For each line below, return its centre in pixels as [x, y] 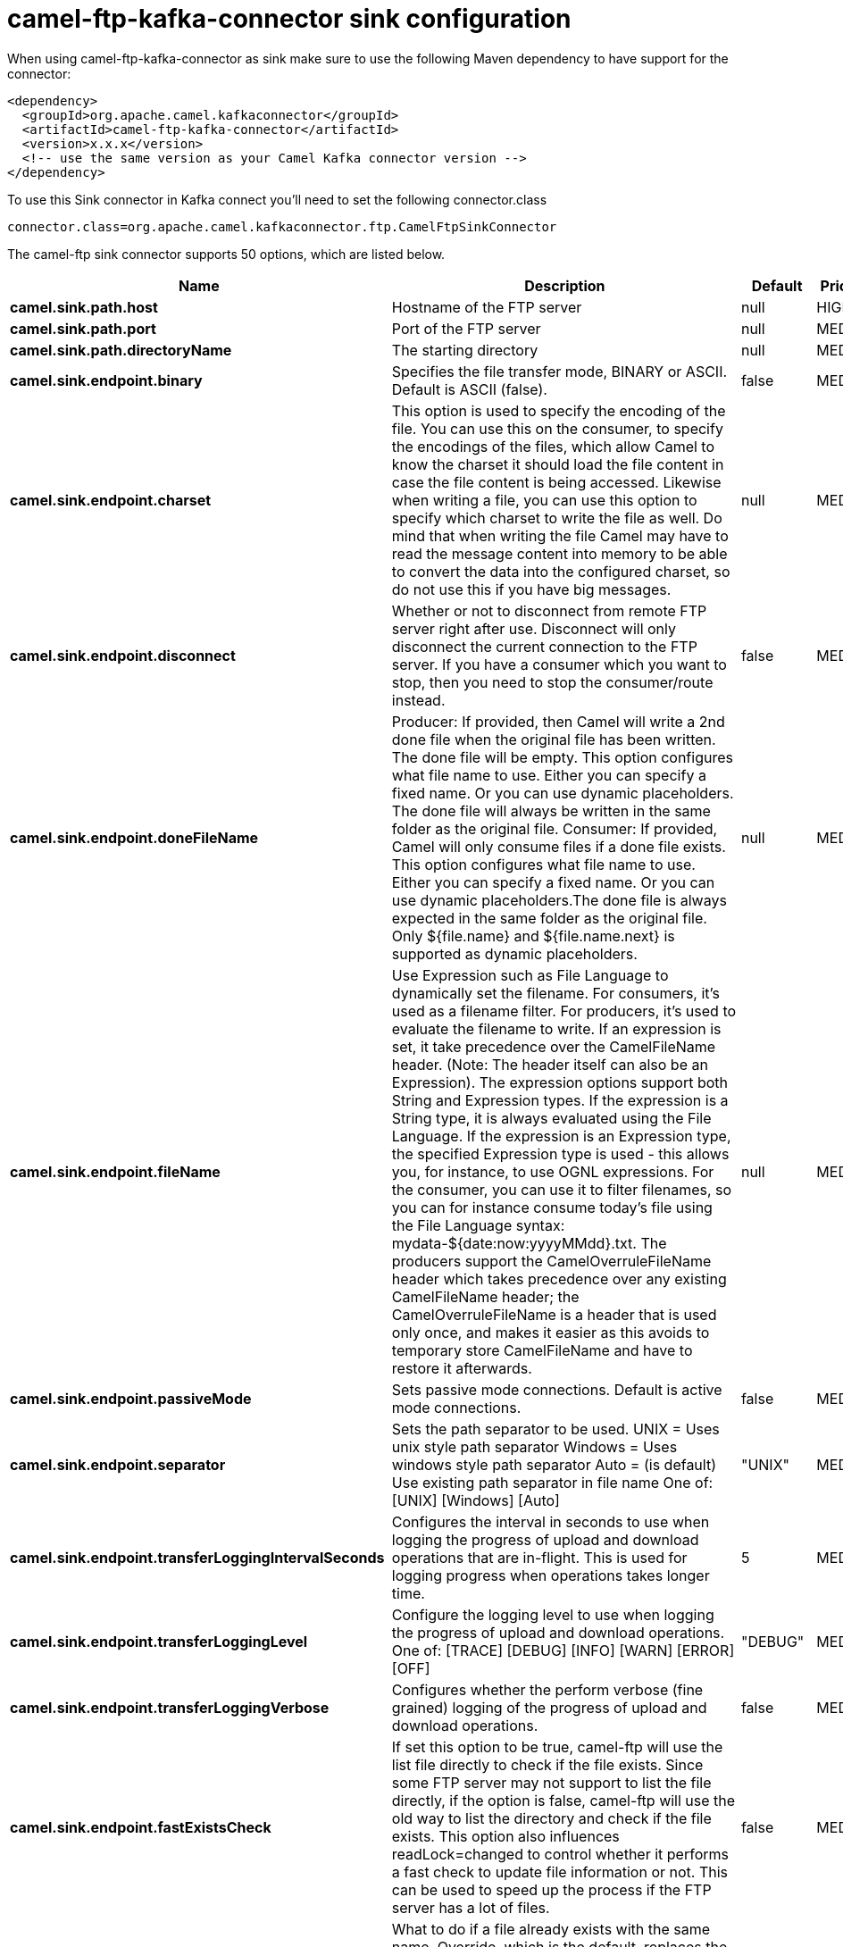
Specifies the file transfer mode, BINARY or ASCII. [559, 371]
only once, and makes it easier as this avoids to [551, 1332]
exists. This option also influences [505, 1836]
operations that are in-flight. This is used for [539, 1557]
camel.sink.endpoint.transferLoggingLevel [159, 1641]
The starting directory [465, 350]
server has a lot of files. [471, 1907]
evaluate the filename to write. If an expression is [556, 1028]
